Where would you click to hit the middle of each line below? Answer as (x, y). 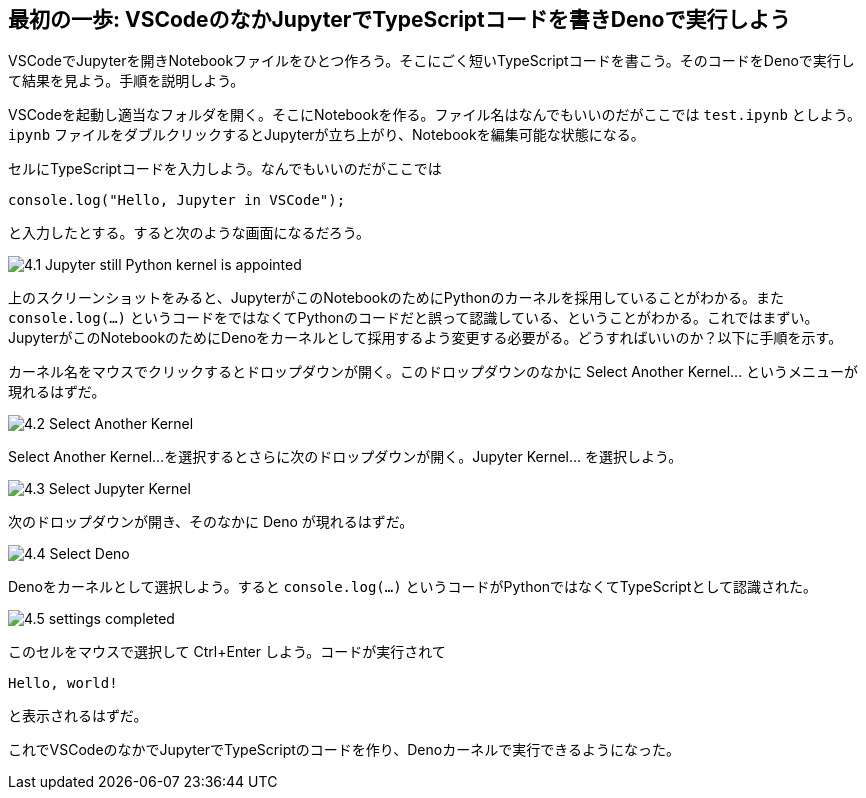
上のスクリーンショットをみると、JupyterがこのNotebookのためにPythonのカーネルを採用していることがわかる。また (396, 298)
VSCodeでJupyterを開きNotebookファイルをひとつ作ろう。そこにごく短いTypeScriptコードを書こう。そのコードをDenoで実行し (431, 61)
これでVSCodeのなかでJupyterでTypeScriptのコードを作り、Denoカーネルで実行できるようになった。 (344, 750)
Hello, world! (63, 683)
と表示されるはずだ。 (78, 716)
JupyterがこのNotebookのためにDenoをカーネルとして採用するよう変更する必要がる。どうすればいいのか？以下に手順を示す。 (425, 338)
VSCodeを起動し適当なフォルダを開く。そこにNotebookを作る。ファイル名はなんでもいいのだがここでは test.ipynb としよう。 (434, 115)
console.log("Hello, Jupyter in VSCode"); (177, 200)
